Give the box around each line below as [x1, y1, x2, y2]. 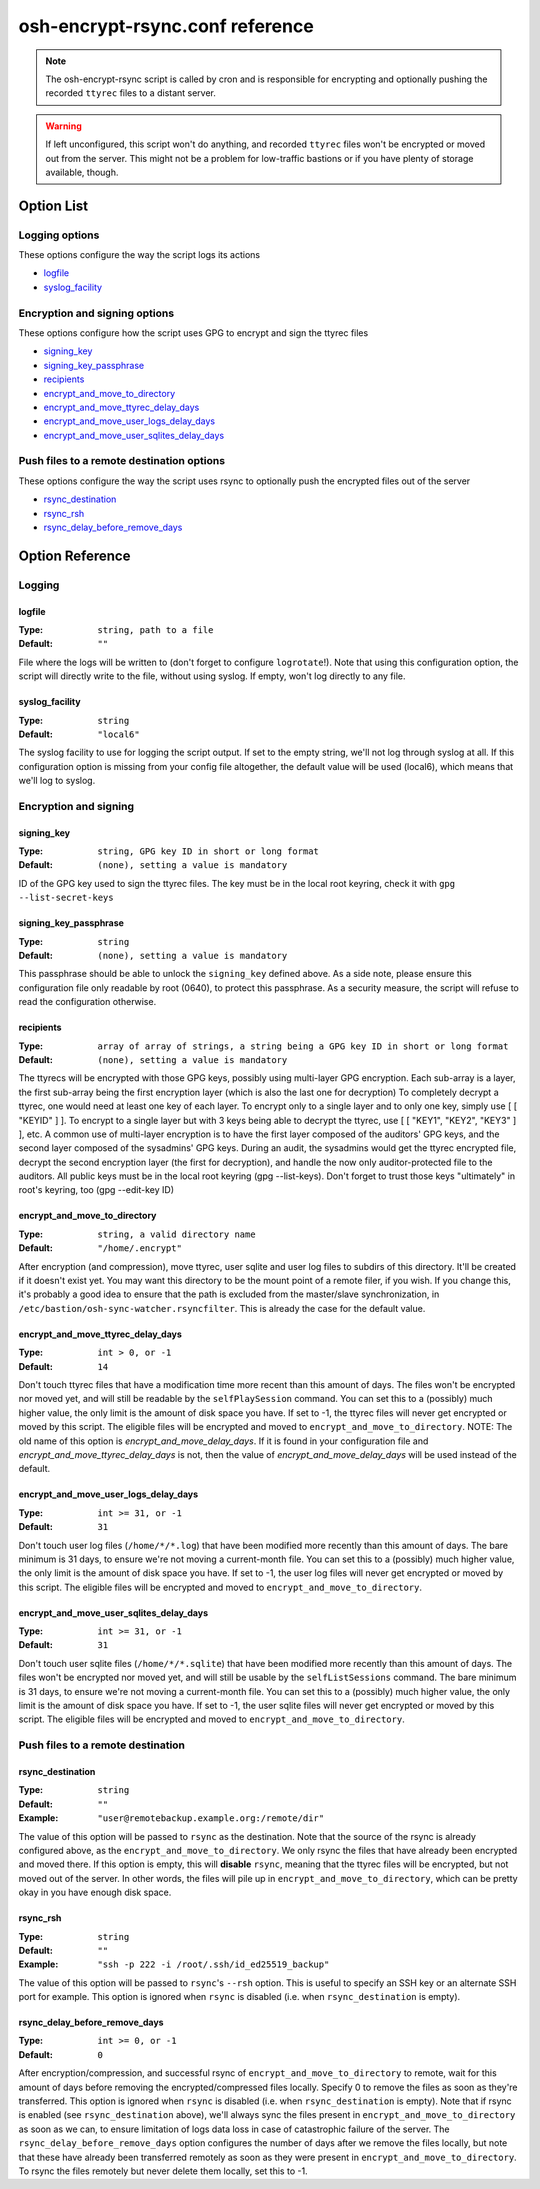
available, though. [45, 166, 119, 178]
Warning [45, 120, 82, 132]
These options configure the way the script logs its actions [18, 249, 260, 261]
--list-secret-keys [18, 892, 114, 904]
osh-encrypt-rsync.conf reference [18, 15, 314, 37]
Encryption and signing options [18, 306, 175, 320]
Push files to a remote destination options [18, 454, 225, 468]
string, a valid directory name [97, 1228, 256, 1240]
